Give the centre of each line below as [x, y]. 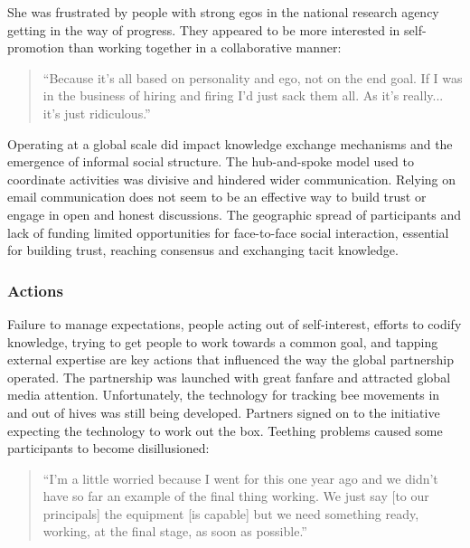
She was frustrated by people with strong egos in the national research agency [223, 12]
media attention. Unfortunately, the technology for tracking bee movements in [224, 395]
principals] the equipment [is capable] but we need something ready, [231, 513]
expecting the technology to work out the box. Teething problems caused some [225, 430]
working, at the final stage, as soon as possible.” [175, 531]
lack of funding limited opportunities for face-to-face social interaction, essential [228, 232]
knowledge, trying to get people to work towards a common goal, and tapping [223, 341]
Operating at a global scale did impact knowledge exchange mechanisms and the [230, 143]
